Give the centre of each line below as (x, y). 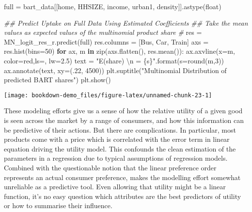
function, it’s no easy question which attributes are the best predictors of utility (123, 196)
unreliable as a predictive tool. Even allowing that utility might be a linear (115, 187)
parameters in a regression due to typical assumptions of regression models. (116, 158)
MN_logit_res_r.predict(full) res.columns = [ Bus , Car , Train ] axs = (106, 41)
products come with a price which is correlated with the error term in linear (117, 139)
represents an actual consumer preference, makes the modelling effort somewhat (122, 177)
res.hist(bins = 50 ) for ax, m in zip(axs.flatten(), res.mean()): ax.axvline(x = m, (119, 51)
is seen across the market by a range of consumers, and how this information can (124, 120)
